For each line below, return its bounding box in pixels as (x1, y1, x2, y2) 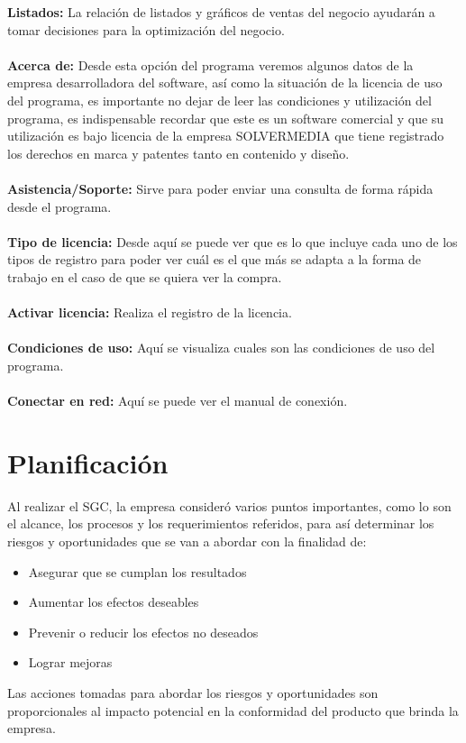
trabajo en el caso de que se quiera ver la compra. (7, 267, 282, 286)
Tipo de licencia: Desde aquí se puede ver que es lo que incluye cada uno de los (7, 232, 458, 251)
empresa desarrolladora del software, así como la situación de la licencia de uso (7, 73, 443, 92)
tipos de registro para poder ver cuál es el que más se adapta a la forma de (7, 250, 422, 269)
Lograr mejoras (28, 653, 113, 672)
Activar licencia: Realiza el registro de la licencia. (7, 303, 292, 322)
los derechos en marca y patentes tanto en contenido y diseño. (7, 143, 350, 162)
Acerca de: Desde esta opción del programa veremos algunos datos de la (7, 55, 414, 74)
